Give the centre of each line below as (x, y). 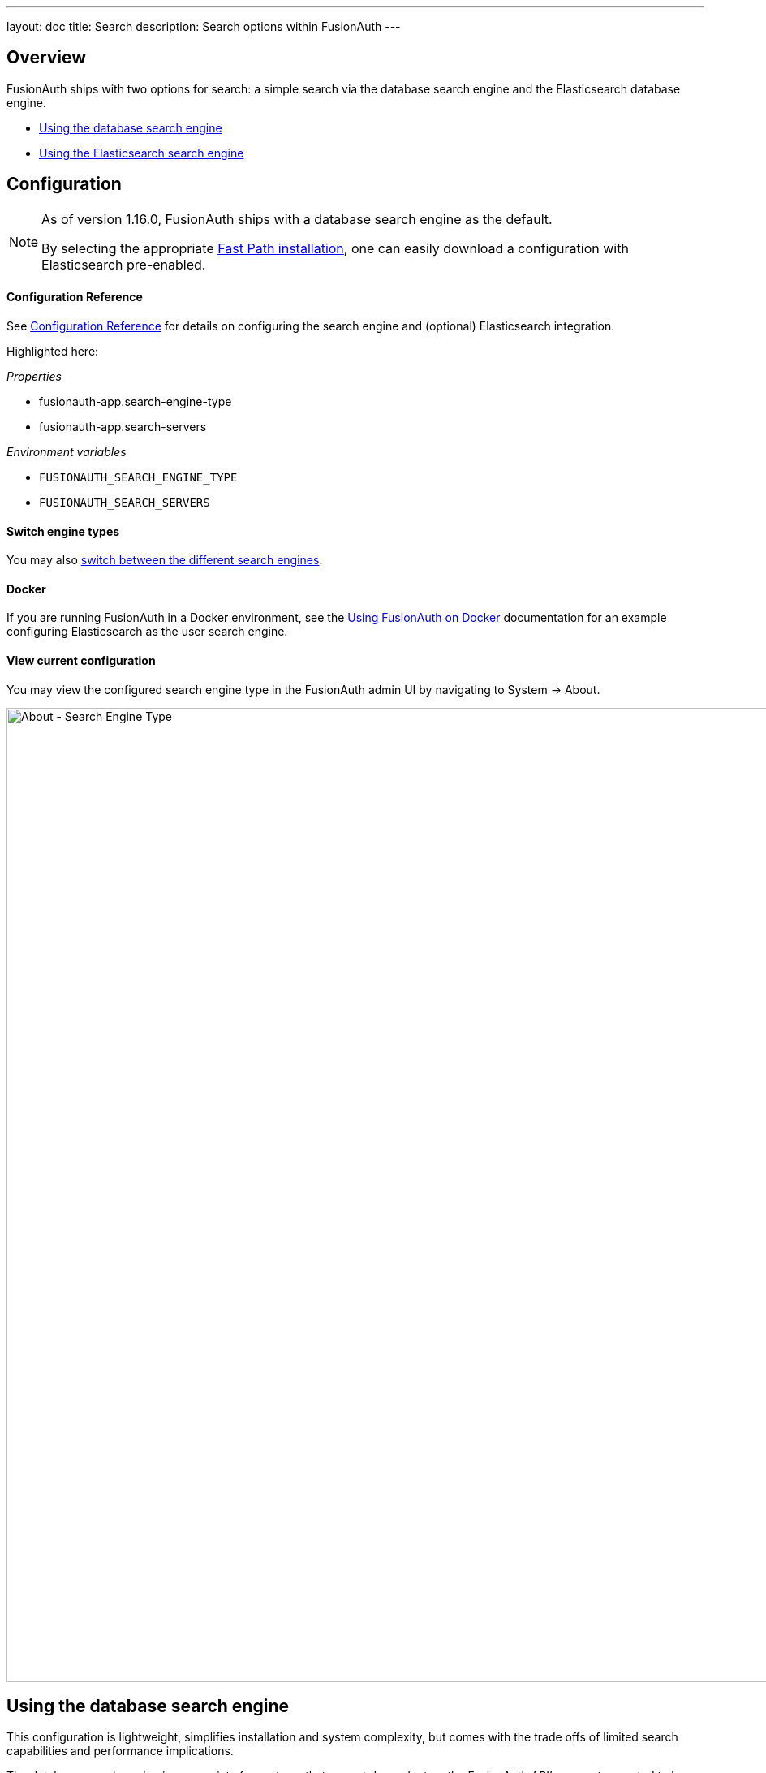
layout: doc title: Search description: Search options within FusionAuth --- (204, 26)
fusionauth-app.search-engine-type (136, 401)
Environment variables (67, 451)
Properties (34, 376)
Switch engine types (63, 531)
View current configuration (81, 660)
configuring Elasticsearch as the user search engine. (147, 632)
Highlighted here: (53, 351)
